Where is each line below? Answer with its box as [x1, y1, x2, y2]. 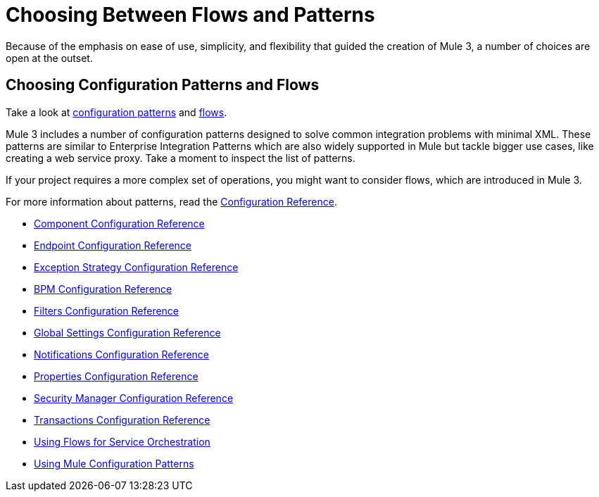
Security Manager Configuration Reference [34, 391, 234, 404]
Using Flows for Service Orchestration [34, 435, 210, 448]
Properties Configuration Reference [34, 370, 198, 382]
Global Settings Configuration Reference [34, 326, 221, 339]
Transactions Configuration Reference [34, 413, 210, 426]
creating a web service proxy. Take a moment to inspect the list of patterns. [6, 151, 355, 164]
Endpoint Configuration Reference [34, 239, 191, 251]
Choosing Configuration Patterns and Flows [6, 76, 320, 94]
